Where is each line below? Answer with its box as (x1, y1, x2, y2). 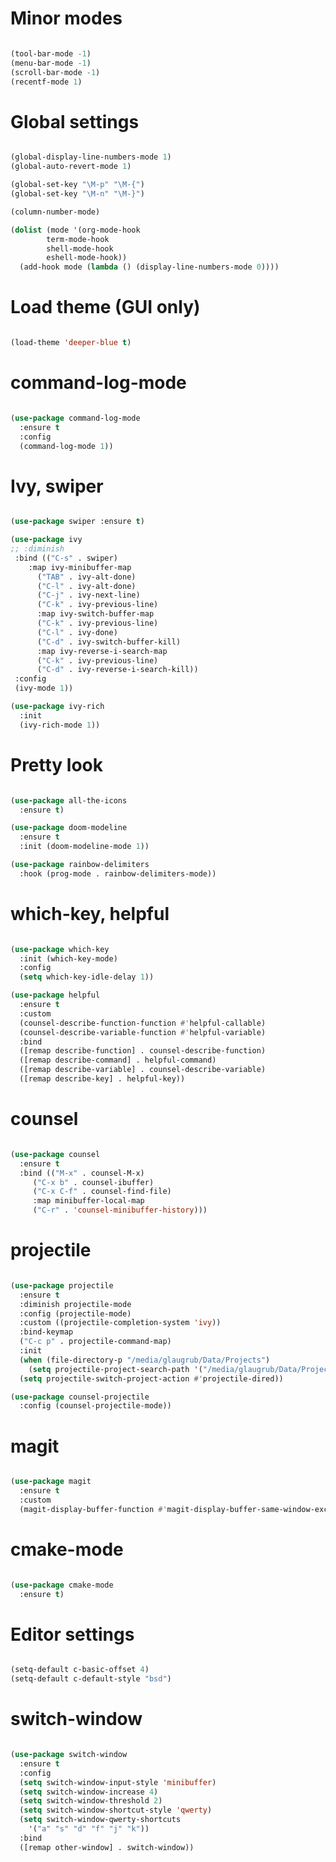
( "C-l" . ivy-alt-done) (36, 581, 137, 591)
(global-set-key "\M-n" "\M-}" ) (10, 189, 145, 199)
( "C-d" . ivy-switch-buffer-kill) (36, 637, 182, 647)
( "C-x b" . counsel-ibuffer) (32, 1177, 155, 1187)
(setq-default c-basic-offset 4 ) (10, 1665, 150, 1675)
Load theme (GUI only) (10, 296, 201, 319)
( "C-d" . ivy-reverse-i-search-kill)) (36, 665, 199, 675)
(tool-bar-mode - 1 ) (10, 48, 92, 59)
